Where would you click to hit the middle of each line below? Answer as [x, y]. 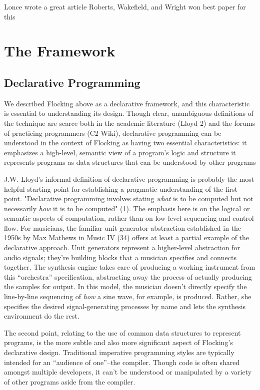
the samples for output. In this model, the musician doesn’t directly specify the [125, 286]
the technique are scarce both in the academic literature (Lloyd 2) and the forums [130, 123]
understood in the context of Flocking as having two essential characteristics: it [125, 143]
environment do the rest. [42, 316]
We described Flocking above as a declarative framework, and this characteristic [127, 103]
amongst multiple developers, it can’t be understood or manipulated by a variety [128, 372]
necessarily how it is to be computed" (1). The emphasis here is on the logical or [127, 208]
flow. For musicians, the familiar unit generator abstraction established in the [123, 227]
